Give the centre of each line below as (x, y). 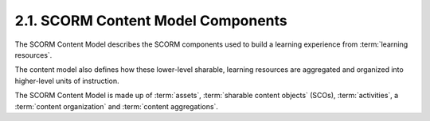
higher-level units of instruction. (67, 81)
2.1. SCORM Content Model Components (151, 21)
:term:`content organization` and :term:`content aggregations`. (117, 106)
